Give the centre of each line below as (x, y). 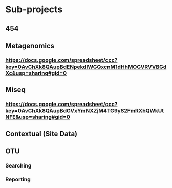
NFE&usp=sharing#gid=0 (38, 117)
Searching (18, 165)
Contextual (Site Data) (41, 133)
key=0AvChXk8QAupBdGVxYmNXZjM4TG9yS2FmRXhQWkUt (85, 111)
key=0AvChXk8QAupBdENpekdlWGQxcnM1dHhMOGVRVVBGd (86, 67)
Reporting (18, 179)
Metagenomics (30, 45)
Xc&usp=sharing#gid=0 (36, 73)
